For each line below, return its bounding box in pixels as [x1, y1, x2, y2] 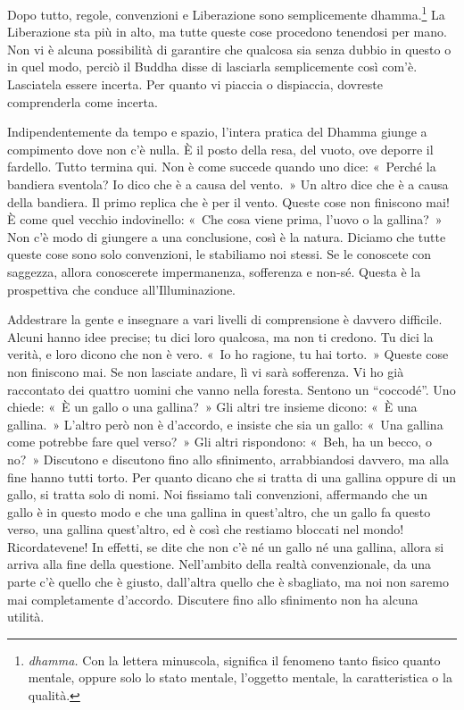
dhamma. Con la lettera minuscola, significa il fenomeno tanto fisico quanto [28, 650, 441, 669]
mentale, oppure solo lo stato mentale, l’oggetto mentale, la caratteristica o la [28, 668, 452, 687]
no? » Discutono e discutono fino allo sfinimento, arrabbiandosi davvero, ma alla [7, 449, 449, 468]
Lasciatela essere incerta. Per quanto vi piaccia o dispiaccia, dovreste [7, 75, 383, 94]
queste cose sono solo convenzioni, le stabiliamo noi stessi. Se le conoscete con [7, 245, 432, 263]
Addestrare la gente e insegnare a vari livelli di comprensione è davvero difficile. [7, 310, 443, 329]
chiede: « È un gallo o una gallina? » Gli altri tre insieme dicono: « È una [7, 397, 418, 416]
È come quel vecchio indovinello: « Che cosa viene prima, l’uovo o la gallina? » [7, 210, 443, 229]
